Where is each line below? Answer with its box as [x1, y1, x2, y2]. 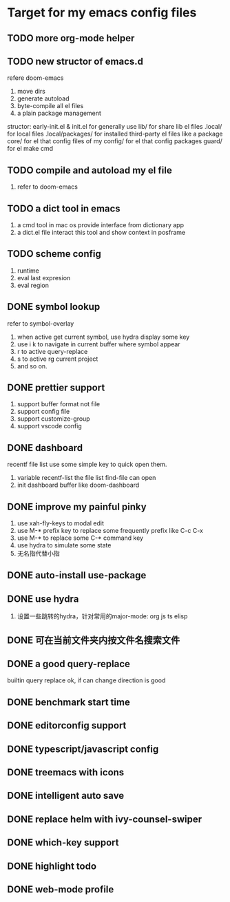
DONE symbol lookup [7, 301, 101, 313]
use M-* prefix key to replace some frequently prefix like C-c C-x [17, 527, 203, 535]
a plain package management [17, 109, 102, 118]
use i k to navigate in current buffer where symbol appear [17, 339, 180, 348]
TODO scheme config [7, 248, 102, 260]
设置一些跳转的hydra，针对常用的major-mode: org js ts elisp [17, 612, 188, 620]
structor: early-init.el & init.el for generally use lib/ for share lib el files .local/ [7, 123, 222, 131]
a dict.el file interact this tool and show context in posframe [17, 229, 186, 237]
